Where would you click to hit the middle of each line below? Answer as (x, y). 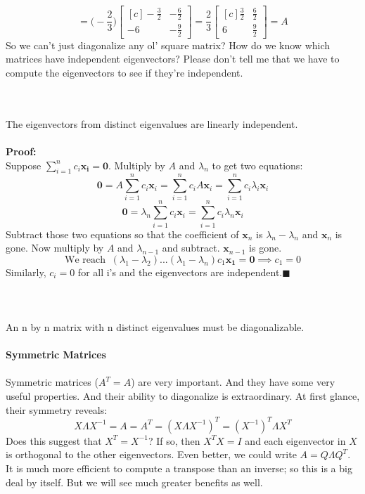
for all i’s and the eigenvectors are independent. (180, 272)
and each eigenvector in (295, 440)
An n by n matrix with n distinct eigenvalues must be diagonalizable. (155, 327)
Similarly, (26, 272)
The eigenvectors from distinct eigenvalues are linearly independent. (152, 123)
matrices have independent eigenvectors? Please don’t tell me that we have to (173, 59)
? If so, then (174, 440)
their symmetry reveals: (57, 409)
